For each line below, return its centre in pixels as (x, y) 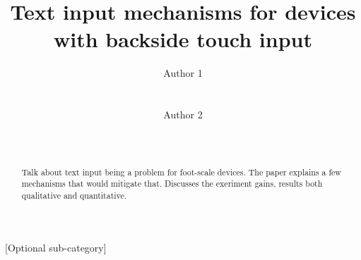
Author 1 (183, 73)
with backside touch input (183, 39)
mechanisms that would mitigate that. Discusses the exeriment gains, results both (172, 184)
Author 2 (183, 114)
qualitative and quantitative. (74, 195)
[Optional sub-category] (56, 247)
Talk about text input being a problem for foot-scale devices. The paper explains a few (181, 172)
